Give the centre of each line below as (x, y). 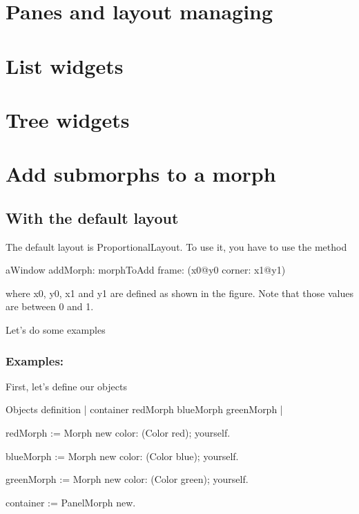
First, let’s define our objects (66, 386)
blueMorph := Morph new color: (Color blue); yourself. (122, 456)
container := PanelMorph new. (71, 502)
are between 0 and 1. (50, 306)
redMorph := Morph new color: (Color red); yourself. (118, 433)
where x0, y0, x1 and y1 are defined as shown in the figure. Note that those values (180, 293)
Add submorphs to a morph (141, 174)
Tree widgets (68, 119)
